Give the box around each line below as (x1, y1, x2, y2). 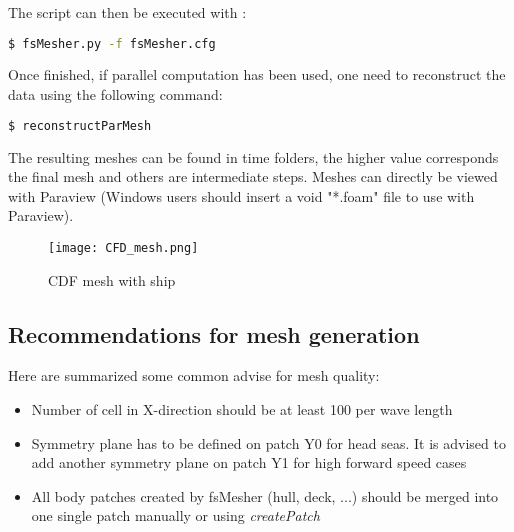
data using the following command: (8, 84, 223, 105)
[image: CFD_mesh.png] (48, 240, 199, 255)
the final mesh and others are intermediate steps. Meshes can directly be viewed (8, 166, 498, 187)
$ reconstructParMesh (8, 118, 152, 133)
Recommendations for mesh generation (8, 318, 420, 349)
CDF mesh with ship (48, 269, 176, 290)
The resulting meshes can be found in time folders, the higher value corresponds (8, 146, 499, 167)
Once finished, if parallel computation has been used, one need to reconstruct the (8, 64, 506, 85)
